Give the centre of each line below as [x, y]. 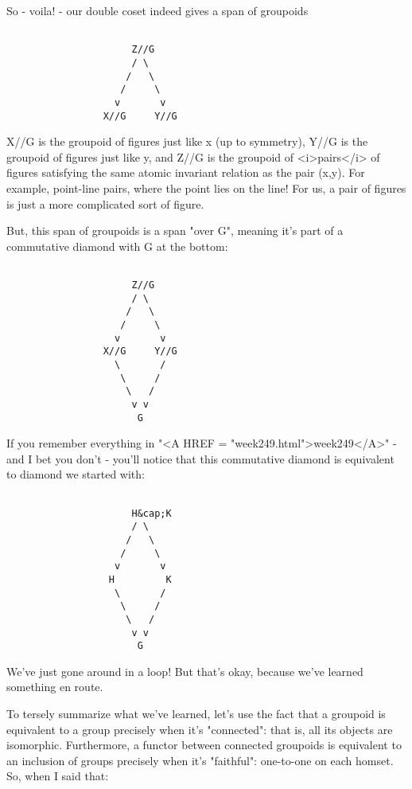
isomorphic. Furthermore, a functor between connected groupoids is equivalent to [204, 745]
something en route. [55, 687]
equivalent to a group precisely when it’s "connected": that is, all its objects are [200, 729]
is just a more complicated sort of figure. [105, 203]
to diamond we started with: [76, 474]
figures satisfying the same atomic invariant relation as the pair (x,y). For [186, 172]
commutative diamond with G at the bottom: [117, 246]
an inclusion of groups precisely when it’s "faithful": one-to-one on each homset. [200, 760]
